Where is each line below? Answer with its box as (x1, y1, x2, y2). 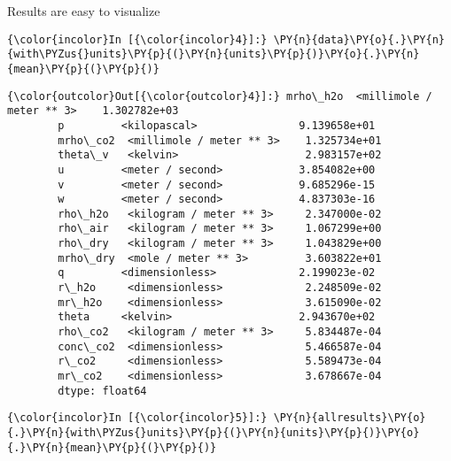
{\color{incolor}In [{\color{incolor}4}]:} (7, 33, 268, 46)
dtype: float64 (58, 384, 147, 397)
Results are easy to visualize (7, 2, 160, 19)
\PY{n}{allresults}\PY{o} (273, 411, 426, 425)
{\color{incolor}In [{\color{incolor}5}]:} (7, 411, 268, 425)
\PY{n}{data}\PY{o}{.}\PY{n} (273, 33, 445, 46)
